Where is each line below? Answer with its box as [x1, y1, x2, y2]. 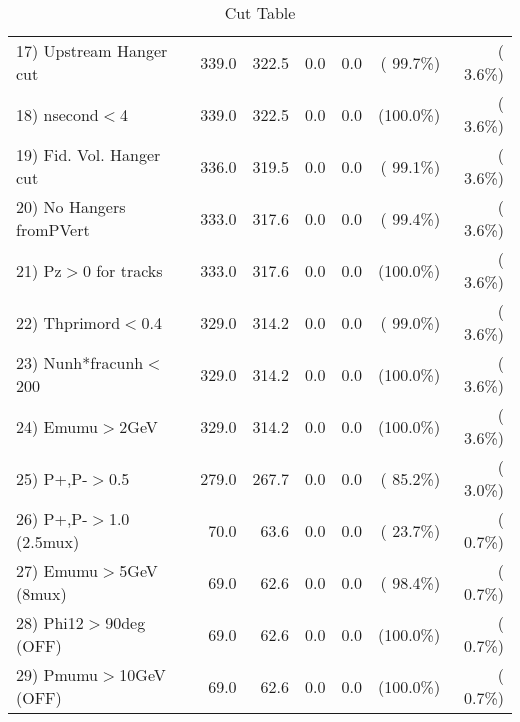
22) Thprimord [16, 310, 121, 334]
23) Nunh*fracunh [16, 351, 144, 374]
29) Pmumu [16, 663, 99, 686]
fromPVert [16, 218, 90, 241]
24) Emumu [16, 414, 99, 438]
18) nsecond [16, 102, 99, 126]
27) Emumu [16, 559, 99, 582]
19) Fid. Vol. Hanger [16, 143, 161, 166]
